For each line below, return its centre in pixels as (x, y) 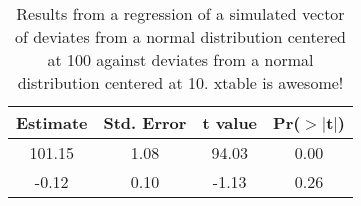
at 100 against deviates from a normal (180, 59)
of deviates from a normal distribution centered (180, 36)
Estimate (52, 122)
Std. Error (145, 122)
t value (230, 122)
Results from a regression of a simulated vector (180, 13)
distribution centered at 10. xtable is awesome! (180, 82)
